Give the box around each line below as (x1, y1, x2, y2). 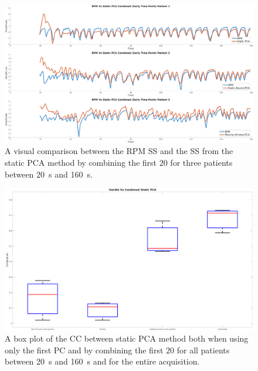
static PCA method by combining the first (5, 156, 157, 168)
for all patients (176, 343, 230, 356)
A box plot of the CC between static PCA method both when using (5, 332, 249, 345)
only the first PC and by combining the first (5, 343, 164, 356)
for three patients (170, 156, 233, 168)
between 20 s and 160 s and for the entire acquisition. (5, 355, 200, 367)
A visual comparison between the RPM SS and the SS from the (5, 145, 233, 157)
